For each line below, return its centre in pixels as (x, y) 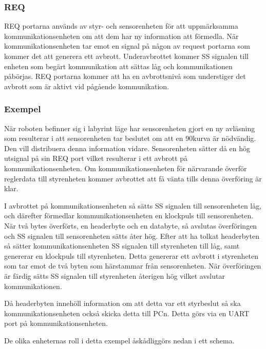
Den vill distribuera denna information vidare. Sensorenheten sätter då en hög (127, 148)
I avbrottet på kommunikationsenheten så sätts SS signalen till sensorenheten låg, (133, 205)
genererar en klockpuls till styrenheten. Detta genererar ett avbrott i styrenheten (131, 255)
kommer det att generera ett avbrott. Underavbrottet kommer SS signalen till (126, 56)
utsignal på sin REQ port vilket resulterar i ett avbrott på (96, 158)
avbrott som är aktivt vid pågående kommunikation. (87, 86)
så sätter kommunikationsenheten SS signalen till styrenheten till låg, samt (122, 246)
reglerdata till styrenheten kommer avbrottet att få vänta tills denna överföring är (133, 178)
